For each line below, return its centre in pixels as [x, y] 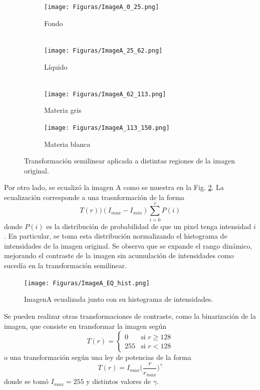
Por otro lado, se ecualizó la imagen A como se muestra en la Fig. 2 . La [114, 187]
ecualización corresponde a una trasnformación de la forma [94, 197]
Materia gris [63, 110]
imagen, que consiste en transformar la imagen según [85, 326]
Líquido [56, 66]
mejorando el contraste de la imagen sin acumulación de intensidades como [119, 255]
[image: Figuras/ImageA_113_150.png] [107, 128]
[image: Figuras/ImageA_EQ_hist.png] [87, 283]
